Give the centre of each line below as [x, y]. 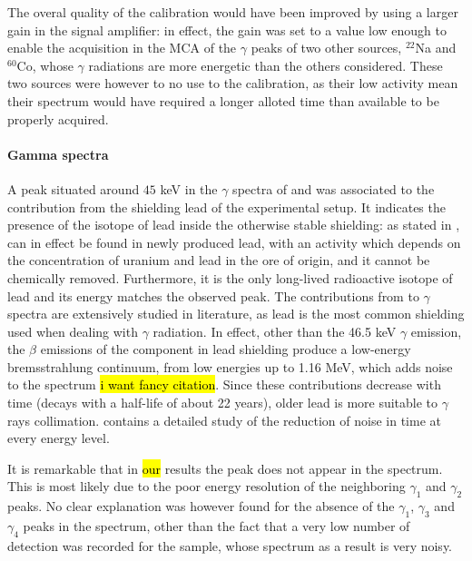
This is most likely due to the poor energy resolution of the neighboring [206, 486]
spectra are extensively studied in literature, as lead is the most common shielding [236, 314]
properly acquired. [58, 118]
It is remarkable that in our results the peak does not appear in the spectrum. [225, 468]
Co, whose [45, 65]
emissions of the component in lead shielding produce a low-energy [226, 349]
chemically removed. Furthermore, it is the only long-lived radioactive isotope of [230, 277]
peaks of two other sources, [326, 48]
